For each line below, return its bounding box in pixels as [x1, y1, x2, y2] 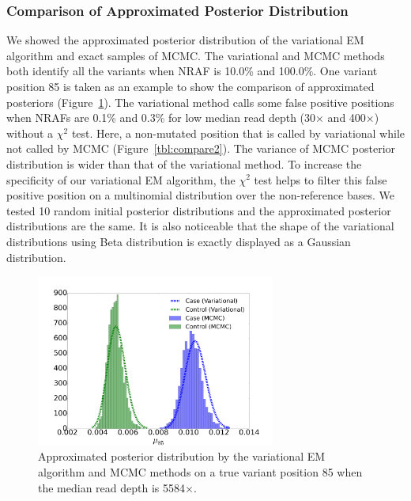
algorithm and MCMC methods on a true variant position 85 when [38, 463, 363, 480]
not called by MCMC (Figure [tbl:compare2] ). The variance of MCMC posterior [6, 140, 396, 157]
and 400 [327, 109, 366, 126]
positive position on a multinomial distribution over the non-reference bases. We [6, 187, 394, 203]
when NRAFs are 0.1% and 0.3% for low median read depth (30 [6, 109, 316, 126]
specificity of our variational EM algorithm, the [6, 171, 236, 188]
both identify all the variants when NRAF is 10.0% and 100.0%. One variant [6, 63, 378, 79]
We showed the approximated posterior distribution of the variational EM [6, 32, 364, 48]
